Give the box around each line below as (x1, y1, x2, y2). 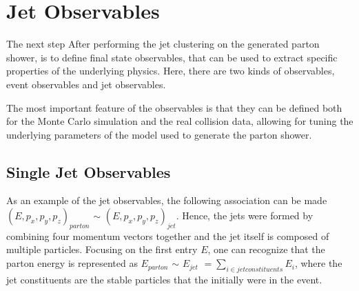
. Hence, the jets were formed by (176, 208, 314, 223)
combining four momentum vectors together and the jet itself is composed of (6, 228, 329, 243)
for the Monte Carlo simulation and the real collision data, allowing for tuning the (6, 114, 353, 128)
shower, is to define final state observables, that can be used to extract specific (6, 50, 338, 64)
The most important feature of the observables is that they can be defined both (6, 100, 342, 114)
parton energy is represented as (6, 256, 138, 270)
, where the (294, 256, 342, 270)
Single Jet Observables (6, 161, 171, 182)
